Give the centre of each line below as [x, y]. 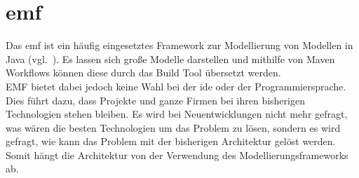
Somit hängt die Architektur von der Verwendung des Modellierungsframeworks [177, 155]
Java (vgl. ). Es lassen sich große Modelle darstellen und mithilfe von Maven [170, 59]
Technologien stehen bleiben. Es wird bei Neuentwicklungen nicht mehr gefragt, [177, 114]
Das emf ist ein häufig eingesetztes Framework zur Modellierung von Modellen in [179, 45]
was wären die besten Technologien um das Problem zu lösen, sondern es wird [173, 127]
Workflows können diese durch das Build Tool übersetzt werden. [143, 73]
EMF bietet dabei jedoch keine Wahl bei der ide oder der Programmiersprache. [176, 86]
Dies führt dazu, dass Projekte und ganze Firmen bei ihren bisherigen [155, 100]
